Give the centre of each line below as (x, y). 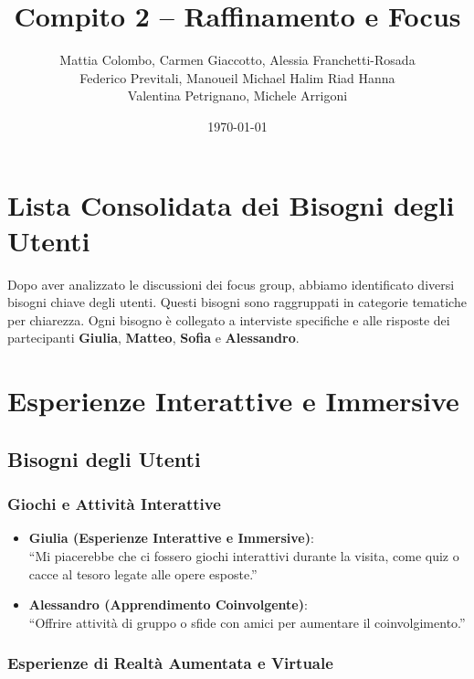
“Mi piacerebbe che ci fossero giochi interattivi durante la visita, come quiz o (244, 555)
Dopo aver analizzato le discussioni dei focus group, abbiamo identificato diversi (231, 284)
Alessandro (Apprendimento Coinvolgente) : (168, 605)
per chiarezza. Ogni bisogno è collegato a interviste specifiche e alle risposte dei (229, 319)
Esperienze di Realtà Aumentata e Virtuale (170, 663)
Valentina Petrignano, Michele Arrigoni (237, 95)
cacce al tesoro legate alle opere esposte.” (143, 573)
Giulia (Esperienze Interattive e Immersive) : (171, 538)
